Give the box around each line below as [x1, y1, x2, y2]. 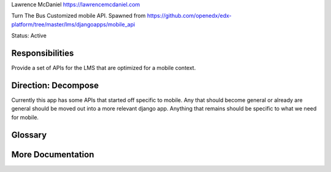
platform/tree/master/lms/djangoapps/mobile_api [11, 20, 135, 28]
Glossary [11, 130, 47, 140]
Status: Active [11, 32, 47, 39]
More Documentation [11, 149, 94, 160]
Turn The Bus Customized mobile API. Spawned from [11, 12, 146, 20]
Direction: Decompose [11, 80, 99, 90]
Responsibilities [11, 48, 74, 58]
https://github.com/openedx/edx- [146, 12, 232, 20]
